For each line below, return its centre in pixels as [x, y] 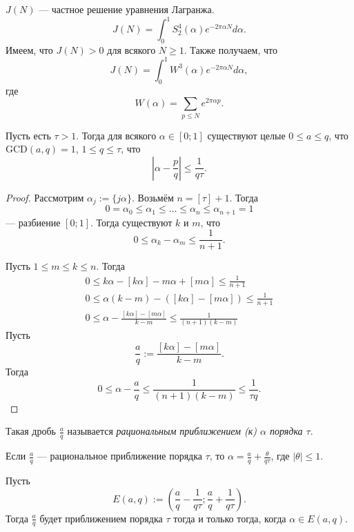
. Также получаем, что [231, 49]
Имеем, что [29, 49]
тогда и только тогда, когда [230, 518]
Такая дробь [31, 431]
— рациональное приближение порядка [120, 456]
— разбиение [33, 222]
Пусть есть [28, 135]
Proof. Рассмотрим [45, 197]
